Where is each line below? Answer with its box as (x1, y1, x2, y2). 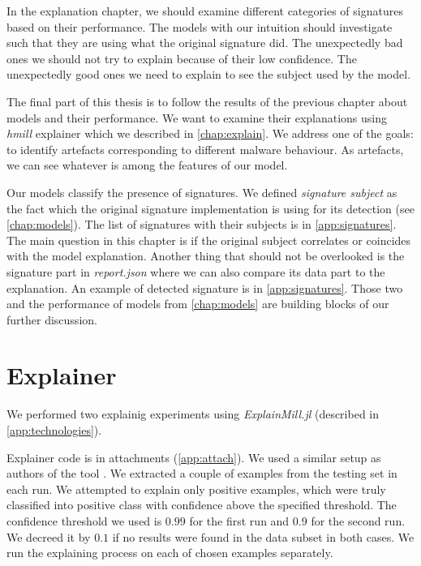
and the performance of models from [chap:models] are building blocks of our (6, 295, 389, 312)
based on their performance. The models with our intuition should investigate (6, 18, 393, 35)
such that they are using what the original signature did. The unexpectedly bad (6, 34, 403, 51)
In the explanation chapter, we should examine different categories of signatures (6, 2, 403, 19)
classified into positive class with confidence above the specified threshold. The (6, 496, 397, 513)
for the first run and (189, 512, 290, 529)
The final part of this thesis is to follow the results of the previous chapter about (6, 92, 408, 109)
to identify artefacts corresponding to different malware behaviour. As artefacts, (6, 140, 404, 157)
